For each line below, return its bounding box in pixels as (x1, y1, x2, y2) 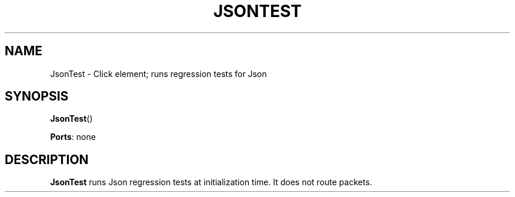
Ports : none (50, 132, 96, 142)
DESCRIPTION (5, 152, 89, 167)
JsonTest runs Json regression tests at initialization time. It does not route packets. (50, 177, 372, 188)
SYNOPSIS (5, 89, 69, 104)
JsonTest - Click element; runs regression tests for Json (50, 68, 267, 79)
